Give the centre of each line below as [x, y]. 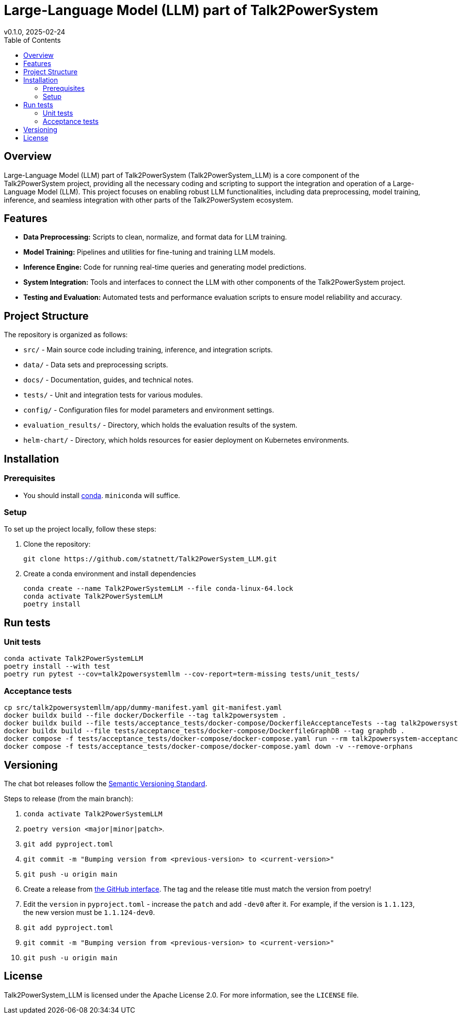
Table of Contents [33, 40]
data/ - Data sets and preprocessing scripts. [96, 365]
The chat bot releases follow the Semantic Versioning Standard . [106, 784]
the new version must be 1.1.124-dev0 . [89, 913]
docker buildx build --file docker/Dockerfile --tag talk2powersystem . [145, 716]
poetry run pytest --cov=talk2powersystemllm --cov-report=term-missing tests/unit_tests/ [182, 674]
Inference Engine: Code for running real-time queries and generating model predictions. [165, 267]
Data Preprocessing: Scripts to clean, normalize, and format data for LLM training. [155, 237]
